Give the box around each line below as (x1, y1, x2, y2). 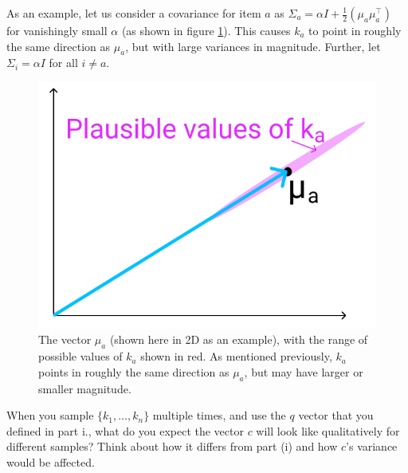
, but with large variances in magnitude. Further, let (125, 37, 381, 54)
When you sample (6, 407, 94, 424)
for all (49, 54, 78, 71)
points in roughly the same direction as (38, 363, 229, 380)
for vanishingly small (6, 22, 108, 38)
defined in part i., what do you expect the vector (6, 422, 244, 439)
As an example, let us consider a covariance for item (6, 5, 261, 21)
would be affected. (6, 453, 95, 470)
